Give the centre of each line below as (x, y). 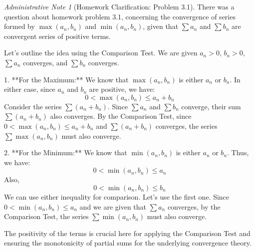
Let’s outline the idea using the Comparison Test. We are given (101, 53)
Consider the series (33, 106)
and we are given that (113, 206)
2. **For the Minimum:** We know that (66, 152)
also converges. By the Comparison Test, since (121, 116)
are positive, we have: (122, 89)
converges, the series (186, 125)
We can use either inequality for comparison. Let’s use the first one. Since (117, 196)
